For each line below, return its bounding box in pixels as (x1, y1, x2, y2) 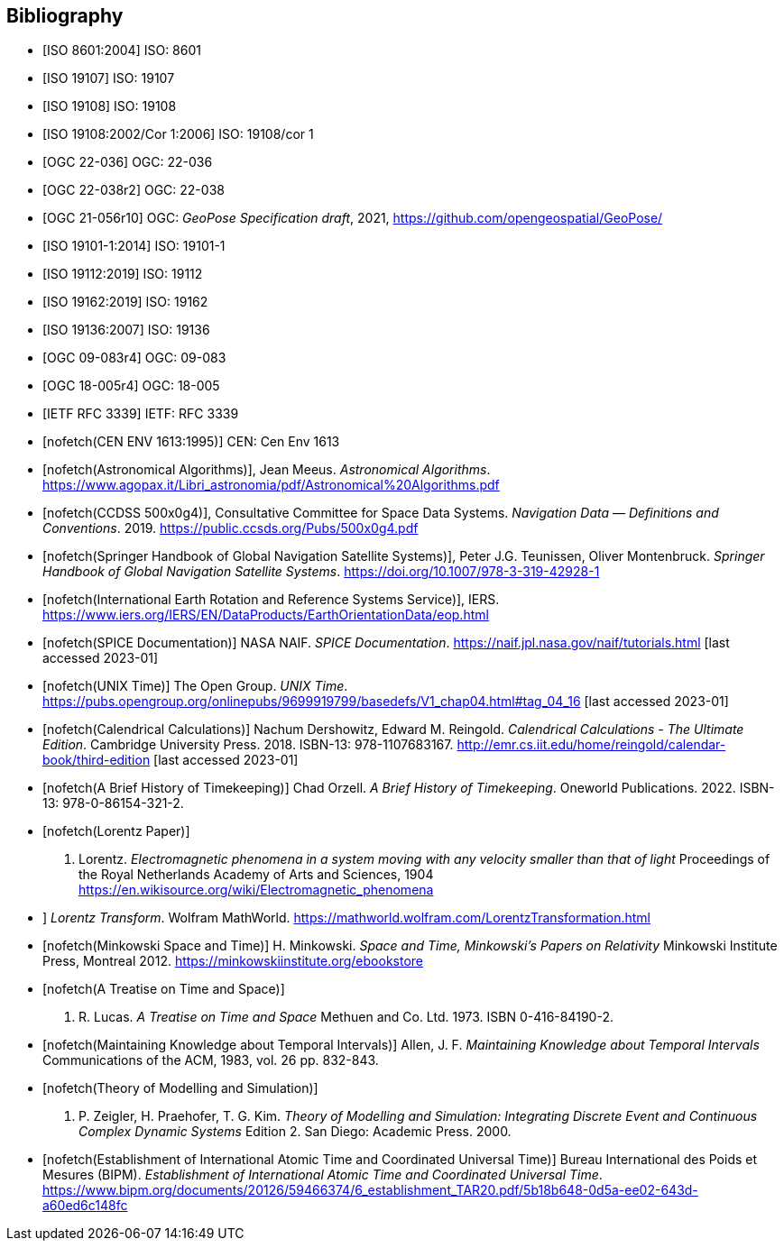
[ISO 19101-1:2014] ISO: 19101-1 (42, 238, 226, 254)
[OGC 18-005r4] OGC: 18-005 (42, 378, 220, 394)
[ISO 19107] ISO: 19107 (42, 70, 175, 87)
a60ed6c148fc (42, 1198, 128, 1214)
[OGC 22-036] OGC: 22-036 (42, 154, 213, 170)
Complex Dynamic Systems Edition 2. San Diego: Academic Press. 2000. (78, 1124, 512, 1140)
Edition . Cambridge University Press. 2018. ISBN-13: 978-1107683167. (42, 737, 454, 753)
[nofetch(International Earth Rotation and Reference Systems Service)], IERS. (42, 592, 500, 608)
